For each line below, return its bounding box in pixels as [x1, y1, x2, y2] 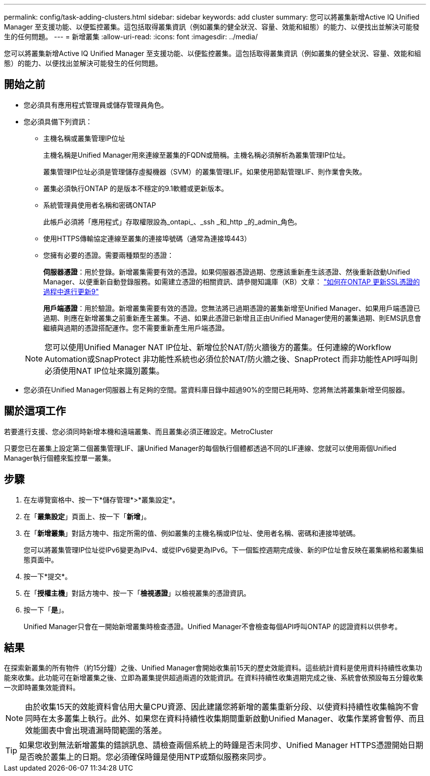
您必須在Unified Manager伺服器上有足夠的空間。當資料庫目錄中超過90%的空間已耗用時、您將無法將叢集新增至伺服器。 [24, 385, 409, 394]
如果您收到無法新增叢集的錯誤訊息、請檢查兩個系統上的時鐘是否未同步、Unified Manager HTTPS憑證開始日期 [19, 740, 424, 750]
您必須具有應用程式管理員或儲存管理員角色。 [24, 100, 168, 109]
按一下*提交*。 [24, 572, 72, 581]
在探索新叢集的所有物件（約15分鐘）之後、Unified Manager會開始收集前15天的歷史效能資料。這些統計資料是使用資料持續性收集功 [4, 664, 422, 672]
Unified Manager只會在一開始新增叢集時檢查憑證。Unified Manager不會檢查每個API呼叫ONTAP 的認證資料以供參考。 [24, 622, 402, 631]
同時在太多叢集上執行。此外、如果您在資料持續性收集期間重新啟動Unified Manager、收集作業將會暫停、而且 [25, 714, 425, 724]
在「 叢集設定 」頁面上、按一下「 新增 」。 [24, 512, 151, 521]
